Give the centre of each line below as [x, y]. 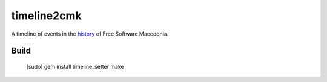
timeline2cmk [46, 16]
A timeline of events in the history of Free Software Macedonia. [90, 34]
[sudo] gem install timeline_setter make [75, 66]
